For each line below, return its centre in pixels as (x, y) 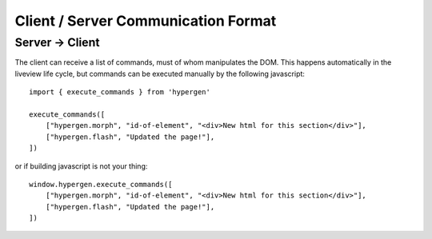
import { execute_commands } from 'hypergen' (120, 92)
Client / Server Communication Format (146, 21)
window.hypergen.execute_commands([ (101, 184)
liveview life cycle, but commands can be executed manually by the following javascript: (160, 74)
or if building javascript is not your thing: (81, 166)
